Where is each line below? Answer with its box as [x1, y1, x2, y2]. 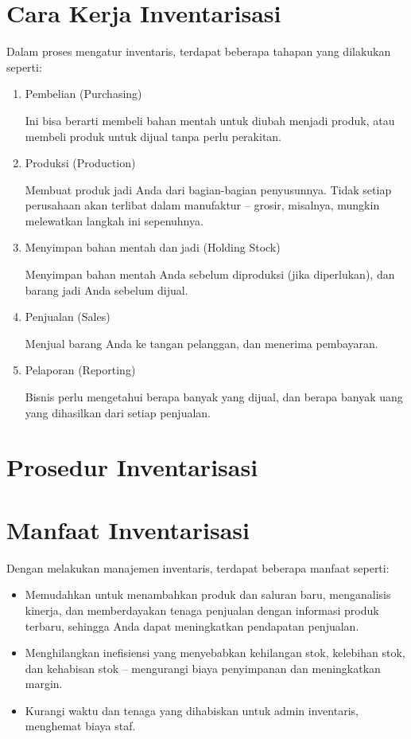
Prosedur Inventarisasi [6, 451, 258, 483]
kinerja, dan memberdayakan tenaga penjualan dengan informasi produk [25, 601, 379, 618]
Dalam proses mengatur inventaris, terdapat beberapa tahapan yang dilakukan [6, 43, 391, 60]
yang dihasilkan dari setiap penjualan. [25, 404, 211, 420]
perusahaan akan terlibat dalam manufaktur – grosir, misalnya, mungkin [25, 197, 380, 213]
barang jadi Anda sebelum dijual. [25, 281, 188, 298]
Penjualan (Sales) [25, 308, 111, 325]
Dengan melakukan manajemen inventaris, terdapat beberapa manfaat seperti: [6, 559, 390, 576]
